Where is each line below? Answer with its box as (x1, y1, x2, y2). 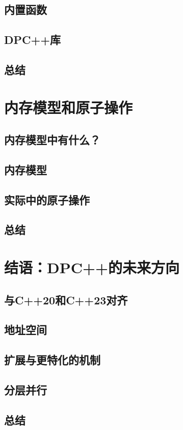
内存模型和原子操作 (4, 97, 133, 117)
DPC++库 (4, 32, 61, 47)
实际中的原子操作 (4, 192, 90, 207)
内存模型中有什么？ (4, 132, 100, 148)
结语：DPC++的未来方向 (4, 257, 180, 278)
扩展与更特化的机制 (4, 352, 100, 368)
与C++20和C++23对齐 (4, 292, 128, 307)
